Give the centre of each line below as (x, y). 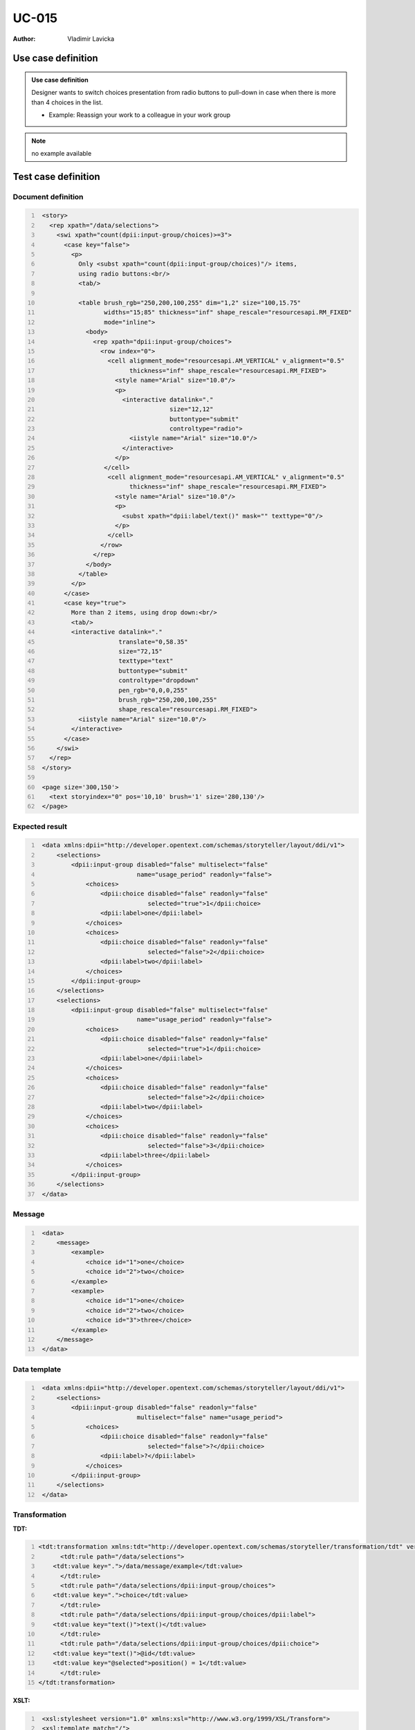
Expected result (40, 826)
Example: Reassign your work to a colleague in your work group (140, 115)
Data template (37, 1369)
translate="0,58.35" (153, 641)
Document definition (48, 197)
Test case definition (56, 176)
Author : (24, 39)
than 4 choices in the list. (67, 102)
